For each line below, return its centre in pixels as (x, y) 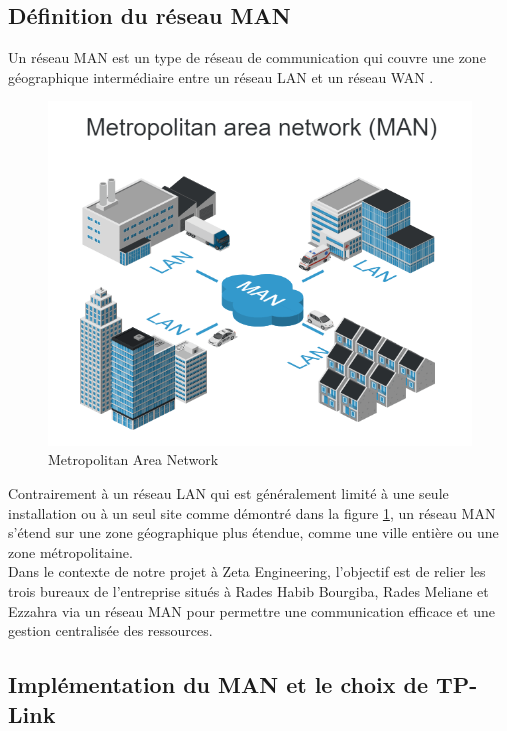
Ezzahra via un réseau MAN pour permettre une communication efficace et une (251, 610)
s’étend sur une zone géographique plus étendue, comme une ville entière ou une (253, 532)
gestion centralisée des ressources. (110, 630)
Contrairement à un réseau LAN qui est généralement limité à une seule (228, 493)
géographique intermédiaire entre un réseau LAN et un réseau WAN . (221, 76)
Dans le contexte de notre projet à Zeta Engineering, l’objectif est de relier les (247, 571)
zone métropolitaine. (70, 551)
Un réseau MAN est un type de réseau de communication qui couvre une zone (247, 57)
